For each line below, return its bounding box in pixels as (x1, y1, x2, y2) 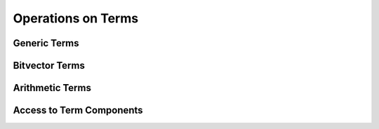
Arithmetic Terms (13, 82, 91, 94)
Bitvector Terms (13, 60, 86, 72)
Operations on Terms (13, 11, 139, 26)
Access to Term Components (13, 104, 143, 116)
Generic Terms (13, 37, 80, 49)
